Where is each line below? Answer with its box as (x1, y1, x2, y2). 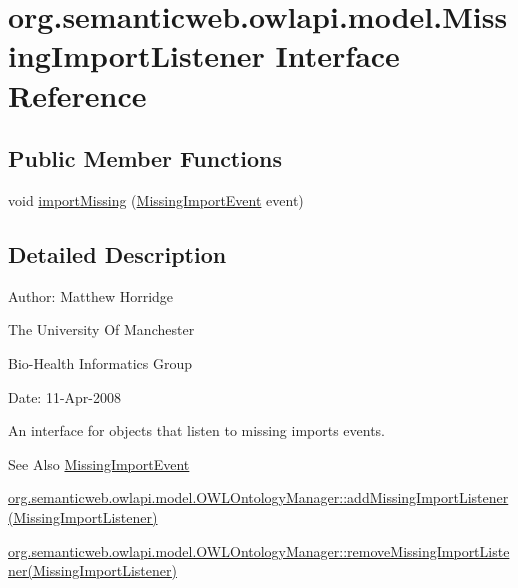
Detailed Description (8, 238, 227, 269)
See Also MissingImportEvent (8, 453, 190, 474)
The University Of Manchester (8, 319, 195, 340)
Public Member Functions (8, 143, 282, 174)
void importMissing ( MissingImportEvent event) (8, 189, 304, 210)
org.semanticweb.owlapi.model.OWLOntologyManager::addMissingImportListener (8, 487, 509, 508)
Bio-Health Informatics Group (8, 352, 193, 373)
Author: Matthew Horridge (8, 285, 174, 306)
